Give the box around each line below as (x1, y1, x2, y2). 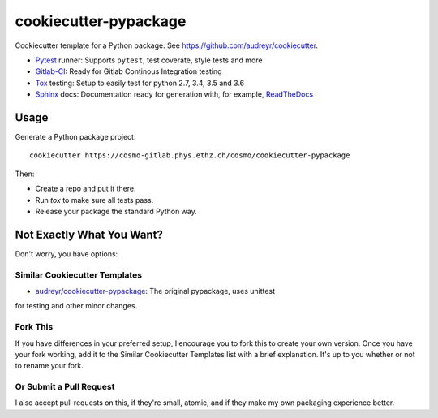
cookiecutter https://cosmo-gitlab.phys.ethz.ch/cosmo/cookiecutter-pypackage (29, 151, 350, 160)
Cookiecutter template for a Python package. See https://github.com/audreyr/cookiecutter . (15, 41, 319, 50)
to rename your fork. (15, 361, 84, 371)
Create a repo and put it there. (35, 183, 137, 194)
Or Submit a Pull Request (15, 381, 115, 393)
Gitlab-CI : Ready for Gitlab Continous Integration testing (35, 67, 222, 76)
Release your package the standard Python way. (35, 206, 198, 216)
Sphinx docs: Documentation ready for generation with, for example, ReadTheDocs (35, 89, 314, 99)
